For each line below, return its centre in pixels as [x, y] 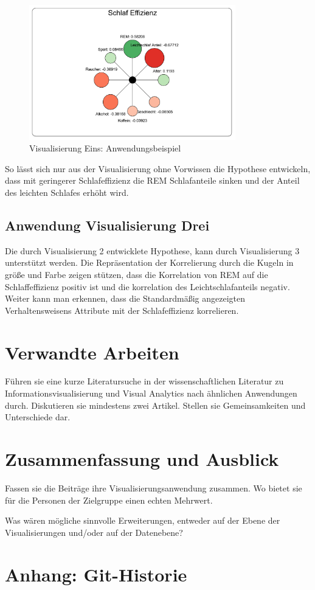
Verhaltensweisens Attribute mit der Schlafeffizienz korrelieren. [122, 310]
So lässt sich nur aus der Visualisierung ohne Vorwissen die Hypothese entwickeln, [158, 168]
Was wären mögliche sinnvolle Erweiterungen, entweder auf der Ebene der [143, 520]
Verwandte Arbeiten [92, 352]
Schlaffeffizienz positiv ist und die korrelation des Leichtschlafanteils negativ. [147, 286]
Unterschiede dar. [38, 417]
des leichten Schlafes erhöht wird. [67, 192]
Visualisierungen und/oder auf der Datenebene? [94, 532]
